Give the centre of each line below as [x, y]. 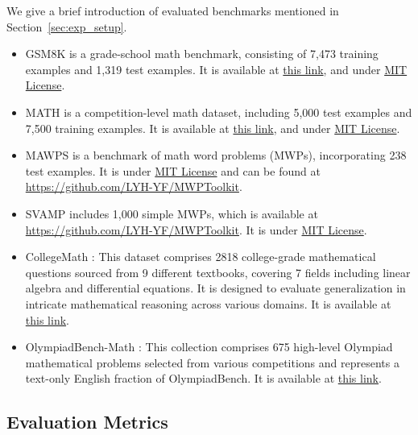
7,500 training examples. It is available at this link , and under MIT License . [213, 128]
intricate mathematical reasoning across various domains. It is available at [208, 303]
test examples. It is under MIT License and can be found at [173, 170]
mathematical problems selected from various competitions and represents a [212, 362]
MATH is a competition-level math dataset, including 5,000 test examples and [219, 112]
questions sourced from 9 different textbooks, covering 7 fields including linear [218, 272]
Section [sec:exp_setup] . [67, 26]
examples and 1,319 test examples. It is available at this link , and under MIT [216, 69]
